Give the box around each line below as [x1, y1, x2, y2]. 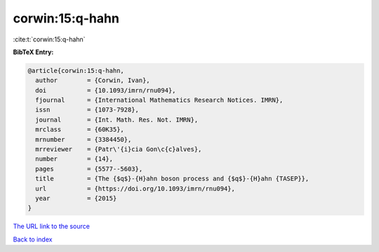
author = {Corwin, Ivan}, [35, 77, 150, 84]
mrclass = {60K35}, [35, 126, 124, 133]
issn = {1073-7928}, [35, 106, 140, 114]
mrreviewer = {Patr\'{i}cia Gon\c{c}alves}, [35, 145, 202, 154]
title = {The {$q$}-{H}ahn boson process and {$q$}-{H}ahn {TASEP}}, [35, 175, 310, 183]
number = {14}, [35, 155, 114, 163]
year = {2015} [35, 194, 117, 202]
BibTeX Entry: [13, 48, 54, 56]
